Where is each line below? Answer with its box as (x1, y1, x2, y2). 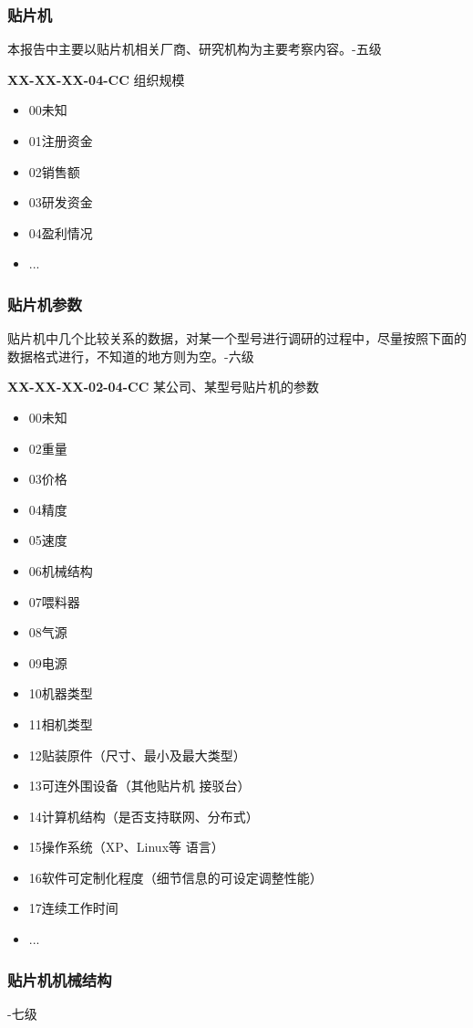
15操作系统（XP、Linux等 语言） (28, 837, 224, 856)
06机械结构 (28, 561, 93, 580)
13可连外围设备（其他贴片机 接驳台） (28, 776, 251, 795)
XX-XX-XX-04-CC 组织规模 (7, 69, 185, 89)
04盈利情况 (28, 223, 93, 242)
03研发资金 (28, 193, 93, 212)
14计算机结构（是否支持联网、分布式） (28, 806, 259, 825)
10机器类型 (28, 684, 93, 703)
